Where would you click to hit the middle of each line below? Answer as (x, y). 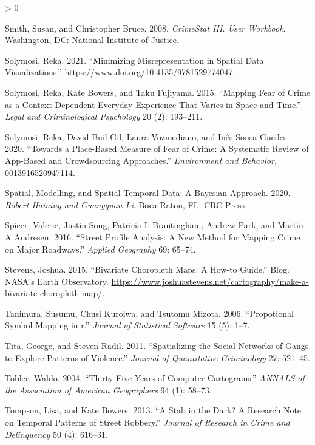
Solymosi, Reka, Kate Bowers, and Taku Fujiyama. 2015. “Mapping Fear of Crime (158, 92)
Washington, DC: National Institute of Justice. (92, 40)
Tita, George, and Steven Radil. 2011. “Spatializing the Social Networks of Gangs (157, 346)
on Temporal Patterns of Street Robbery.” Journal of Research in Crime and (147, 422)
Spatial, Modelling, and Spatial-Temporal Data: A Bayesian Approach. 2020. (148, 193)
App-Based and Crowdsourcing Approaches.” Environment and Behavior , (141, 160)
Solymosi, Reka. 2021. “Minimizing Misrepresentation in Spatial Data (134, 60)
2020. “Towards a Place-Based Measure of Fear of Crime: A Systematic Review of (157, 148)
